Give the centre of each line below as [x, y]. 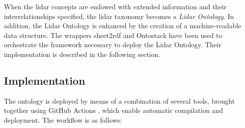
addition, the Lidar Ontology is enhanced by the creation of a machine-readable [123, 26]
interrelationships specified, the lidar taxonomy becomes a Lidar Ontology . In [119, 16]
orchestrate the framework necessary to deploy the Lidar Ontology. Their [113, 45]
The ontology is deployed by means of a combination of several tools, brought [119, 101]
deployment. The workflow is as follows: [63, 119]
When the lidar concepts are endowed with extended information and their [115, 6]
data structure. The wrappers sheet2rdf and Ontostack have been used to [113, 35]
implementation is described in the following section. [82, 54]
